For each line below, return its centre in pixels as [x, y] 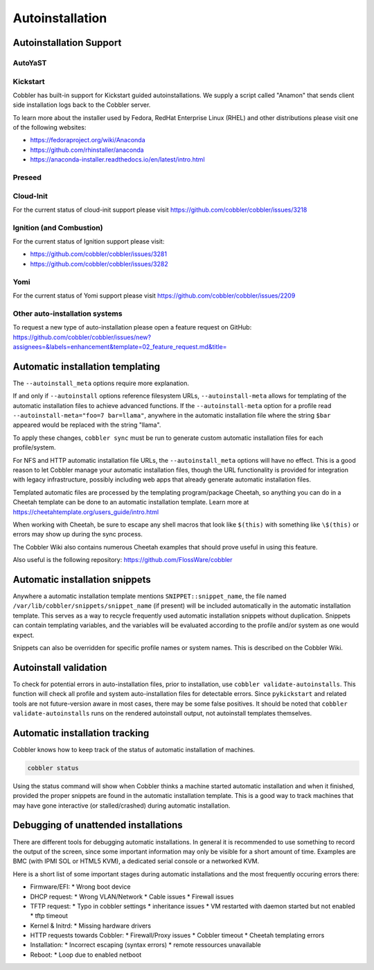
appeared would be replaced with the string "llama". [87, 425]
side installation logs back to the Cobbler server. [82, 105]
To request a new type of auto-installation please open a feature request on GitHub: [132, 327]
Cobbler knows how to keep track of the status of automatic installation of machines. [134, 749]
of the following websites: [50, 128]
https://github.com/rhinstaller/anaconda [87, 150]
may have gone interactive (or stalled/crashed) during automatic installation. [122, 806]
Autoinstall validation [60, 667]
